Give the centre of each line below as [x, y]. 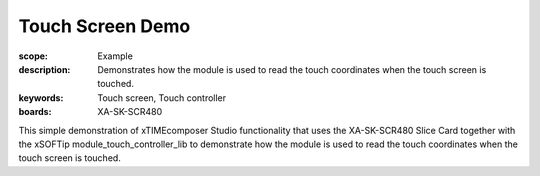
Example [115, 56]
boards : [35, 112]
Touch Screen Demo [104, 26]
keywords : [41, 97]
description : [44, 69]
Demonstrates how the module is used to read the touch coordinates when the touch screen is [292, 69]
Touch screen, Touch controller [162, 97]
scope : [33, 56]
